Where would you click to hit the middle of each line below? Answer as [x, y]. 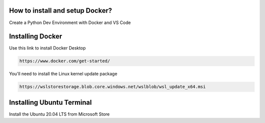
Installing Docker [36, 37]
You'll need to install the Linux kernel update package [63, 74]
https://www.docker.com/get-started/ [65, 61]
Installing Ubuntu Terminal [51, 102]
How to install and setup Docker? [61, 11]
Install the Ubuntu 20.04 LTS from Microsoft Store [59, 114]
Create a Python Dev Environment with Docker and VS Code [70, 23]
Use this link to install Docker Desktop [47, 48]
